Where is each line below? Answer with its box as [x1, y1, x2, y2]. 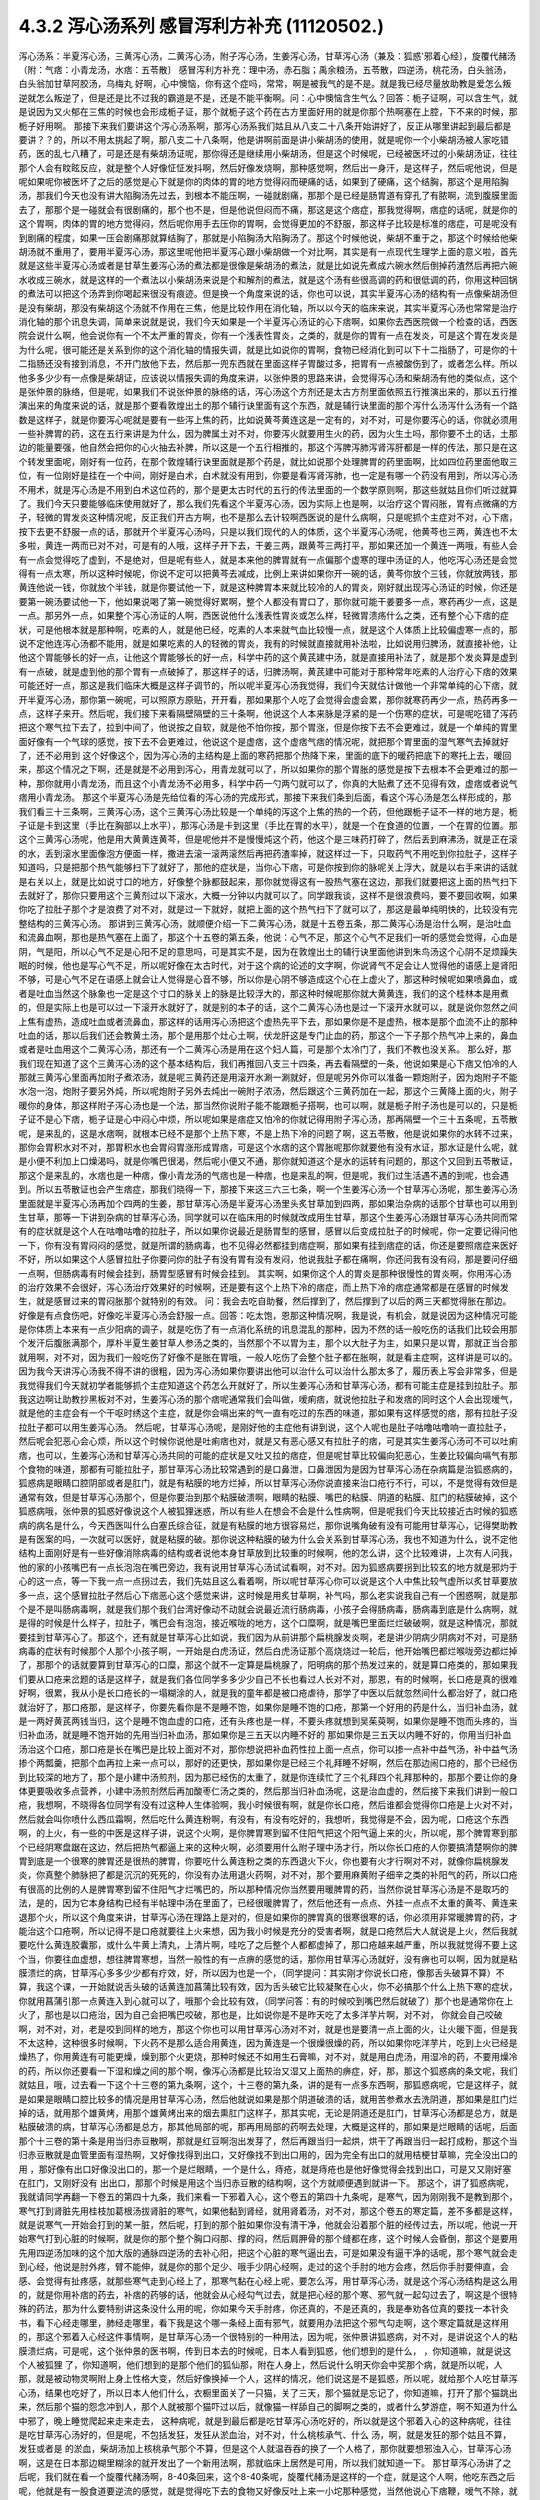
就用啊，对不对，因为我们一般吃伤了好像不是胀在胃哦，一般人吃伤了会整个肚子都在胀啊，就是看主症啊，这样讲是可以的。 [18, 1351, 518, 1363]
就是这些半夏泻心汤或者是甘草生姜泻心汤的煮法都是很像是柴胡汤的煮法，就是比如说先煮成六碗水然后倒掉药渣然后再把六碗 [18, 260, 518, 272]
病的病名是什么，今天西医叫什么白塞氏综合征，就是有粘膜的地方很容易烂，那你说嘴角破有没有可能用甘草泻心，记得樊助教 [18, 1519, 518, 1531]
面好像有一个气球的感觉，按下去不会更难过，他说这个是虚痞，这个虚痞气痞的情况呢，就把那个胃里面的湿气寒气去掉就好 [18, 735, 509, 747]
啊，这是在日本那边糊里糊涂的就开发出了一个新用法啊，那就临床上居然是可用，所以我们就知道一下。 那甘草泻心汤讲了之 [18, 2456, 512, 2469]
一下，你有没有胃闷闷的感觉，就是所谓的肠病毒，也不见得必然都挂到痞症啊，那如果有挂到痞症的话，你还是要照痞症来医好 [18, 1239, 518, 1251]
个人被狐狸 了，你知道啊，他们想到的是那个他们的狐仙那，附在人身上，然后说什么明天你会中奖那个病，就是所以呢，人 [18, 2359, 503, 2370]
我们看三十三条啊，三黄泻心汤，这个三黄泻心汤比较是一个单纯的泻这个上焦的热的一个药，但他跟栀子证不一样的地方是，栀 [18, 805, 518, 817]
